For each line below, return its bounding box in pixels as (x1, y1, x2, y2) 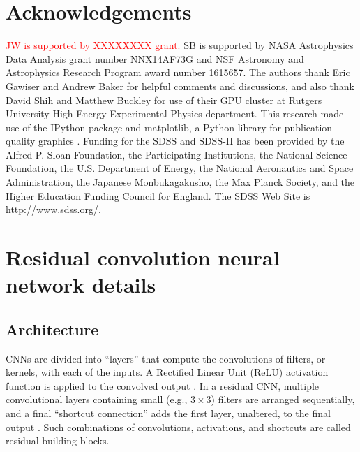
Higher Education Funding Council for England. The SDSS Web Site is (6, 188, 310, 203)
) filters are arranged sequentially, (211, 392, 355, 407)
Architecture (6, 318, 99, 340)
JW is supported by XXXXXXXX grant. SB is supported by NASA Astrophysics (6, 38, 354, 52)
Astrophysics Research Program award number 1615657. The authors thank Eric (6, 65, 350, 80)
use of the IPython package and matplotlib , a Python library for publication (6, 119, 333, 134)
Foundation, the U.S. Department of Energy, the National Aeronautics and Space (6, 161, 354, 175)
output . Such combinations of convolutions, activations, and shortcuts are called (6, 419, 351, 434)
